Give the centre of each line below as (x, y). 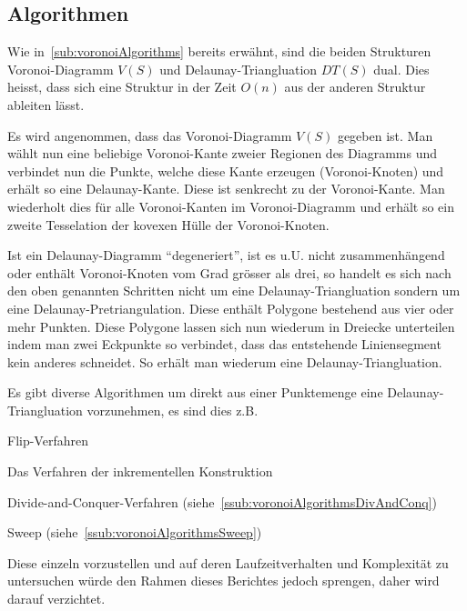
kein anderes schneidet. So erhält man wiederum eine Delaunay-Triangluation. (225, 361)
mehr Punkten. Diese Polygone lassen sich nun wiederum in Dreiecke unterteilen (231, 326)
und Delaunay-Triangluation (239, 69)
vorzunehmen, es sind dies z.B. (173, 410)
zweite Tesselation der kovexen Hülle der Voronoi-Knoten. (168, 224)
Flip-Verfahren (48, 441)
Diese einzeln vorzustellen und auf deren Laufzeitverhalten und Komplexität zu (228, 562)
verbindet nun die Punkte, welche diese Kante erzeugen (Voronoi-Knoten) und (226, 170)
